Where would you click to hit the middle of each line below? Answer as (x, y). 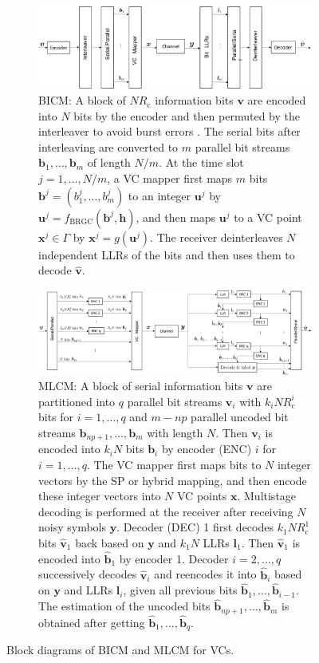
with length (175, 433)
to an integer (159, 195)
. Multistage (267, 496)
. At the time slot (201, 162)
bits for (56, 417)
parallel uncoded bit (240, 417)
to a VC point (268, 217)
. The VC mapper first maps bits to (174, 465)
